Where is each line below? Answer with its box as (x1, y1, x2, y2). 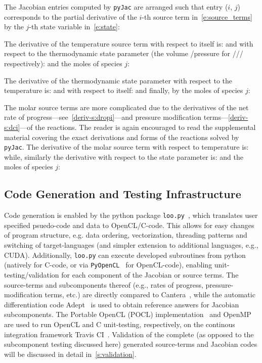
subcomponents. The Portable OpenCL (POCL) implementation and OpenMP (4, 309, 251, 320)
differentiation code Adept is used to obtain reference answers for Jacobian (4, 299, 239, 309)
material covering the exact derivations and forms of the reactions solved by (4, 131, 239, 142)
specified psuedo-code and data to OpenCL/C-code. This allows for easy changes (4, 219, 254, 230)
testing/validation (4, 269, 59, 280)
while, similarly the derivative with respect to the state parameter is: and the (4, 151, 243, 162)
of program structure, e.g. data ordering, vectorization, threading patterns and (4, 230, 247, 240)
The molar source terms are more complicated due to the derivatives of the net (4, 102, 249, 112)
